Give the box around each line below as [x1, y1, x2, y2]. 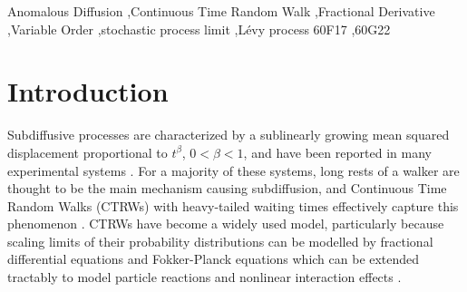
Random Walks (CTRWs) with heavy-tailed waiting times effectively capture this [7, 196, 459, 215]
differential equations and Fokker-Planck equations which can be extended [7, 249, 420, 268]
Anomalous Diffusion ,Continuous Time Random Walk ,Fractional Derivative [7, 2, 435, 20]
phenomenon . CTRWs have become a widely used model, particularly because [7, 214, 444, 233]
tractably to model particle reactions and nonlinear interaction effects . [7, 268, 402, 287]
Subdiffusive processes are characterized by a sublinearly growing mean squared [7, 125, 450, 144]
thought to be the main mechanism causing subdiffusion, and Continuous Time [7, 179, 447, 198]
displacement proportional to [7, 142, 168, 161]
